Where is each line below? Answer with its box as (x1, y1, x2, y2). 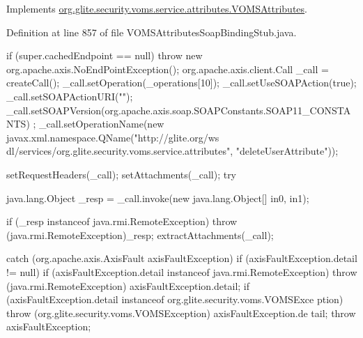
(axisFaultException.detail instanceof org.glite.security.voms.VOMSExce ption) (6, 292, 343, 307)
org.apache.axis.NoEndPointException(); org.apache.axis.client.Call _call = (6, 61, 329, 76)
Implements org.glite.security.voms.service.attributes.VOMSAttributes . (6, 1, 307, 15)
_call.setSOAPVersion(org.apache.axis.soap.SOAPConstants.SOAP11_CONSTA (6, 102, 351, 117)
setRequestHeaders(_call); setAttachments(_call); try (6, 167, 237, 181)
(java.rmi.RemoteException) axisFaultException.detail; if (6, 278, 250, 293)
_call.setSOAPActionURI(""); (6, 89, 133, 103)
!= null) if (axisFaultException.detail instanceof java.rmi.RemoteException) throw (6, 264, 357, 279)
